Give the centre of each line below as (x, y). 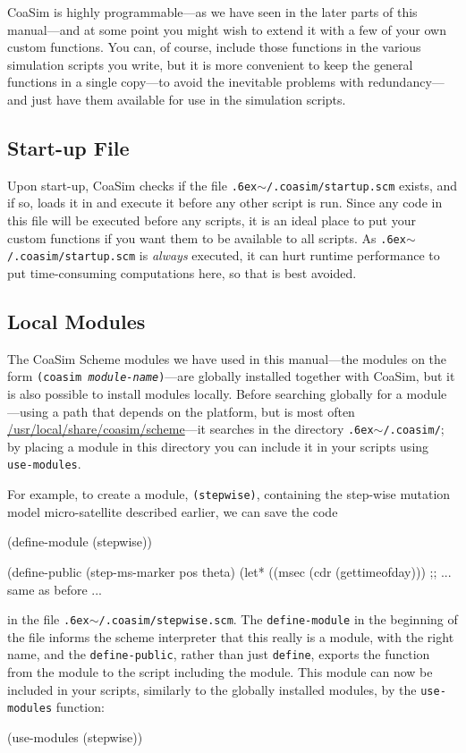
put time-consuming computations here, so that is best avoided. (182, 272)
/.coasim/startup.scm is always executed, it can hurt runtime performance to (224, 255)
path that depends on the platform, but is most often (209, 411)
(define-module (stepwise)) (80, 541)
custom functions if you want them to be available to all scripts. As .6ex (207, 237)
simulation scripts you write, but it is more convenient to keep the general (210, 64)
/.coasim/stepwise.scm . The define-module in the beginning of (278, 619)
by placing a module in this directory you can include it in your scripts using (218, 446)
